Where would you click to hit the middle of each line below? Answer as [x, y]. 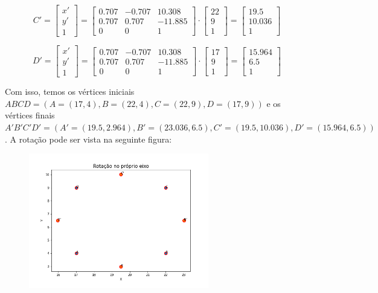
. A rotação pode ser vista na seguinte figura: [88, 139]
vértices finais [30, 115]
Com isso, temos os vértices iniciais [70, 92]
